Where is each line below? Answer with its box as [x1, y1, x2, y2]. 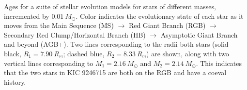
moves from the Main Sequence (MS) [4, 20, 114, 30]
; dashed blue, [63, 48, 105, 58]
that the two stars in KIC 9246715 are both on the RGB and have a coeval [4, 67, 227, 77]
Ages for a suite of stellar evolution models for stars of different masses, [4, 1, 216, 11]
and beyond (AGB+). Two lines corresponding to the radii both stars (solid [4, 39, 229, 49]
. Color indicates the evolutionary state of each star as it [76, 11, 244, 21]
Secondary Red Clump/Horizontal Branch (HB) [4, 29, 146, 39]
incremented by [4, 11, 49, 21]
